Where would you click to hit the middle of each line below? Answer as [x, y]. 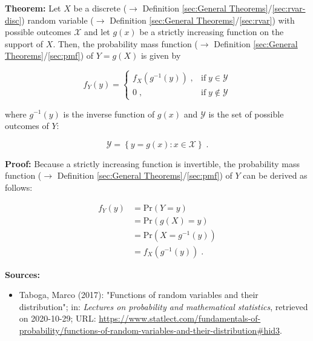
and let [97, 32]
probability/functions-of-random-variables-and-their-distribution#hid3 [150, 330]
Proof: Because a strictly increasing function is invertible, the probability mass [152, 163]
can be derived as [275, 175]
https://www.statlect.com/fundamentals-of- [180, 318]
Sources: [22, 274]
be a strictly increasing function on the [212, 32]
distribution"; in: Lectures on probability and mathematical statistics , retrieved [163, 306]
